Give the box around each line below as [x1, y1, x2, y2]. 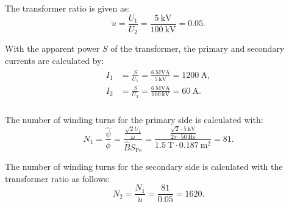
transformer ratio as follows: [5, 172, 110, 184]
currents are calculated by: [5, 54, 104, 66]
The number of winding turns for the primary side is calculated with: [5, 113, 263, 125]
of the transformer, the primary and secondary [110, 42, 285, 55]
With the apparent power [5, 42, 100, 55]
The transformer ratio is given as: [5, 2, 130, 14]
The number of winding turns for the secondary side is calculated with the [5, 160, 283, 173]
